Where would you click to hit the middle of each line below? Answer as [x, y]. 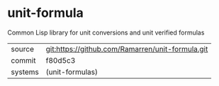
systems [25, 72]
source [22, 49]
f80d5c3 [61, 60]
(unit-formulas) [72, 72]
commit [23, 60]
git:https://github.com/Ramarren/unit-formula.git [127, 49]
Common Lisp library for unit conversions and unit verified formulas [106, 32]
